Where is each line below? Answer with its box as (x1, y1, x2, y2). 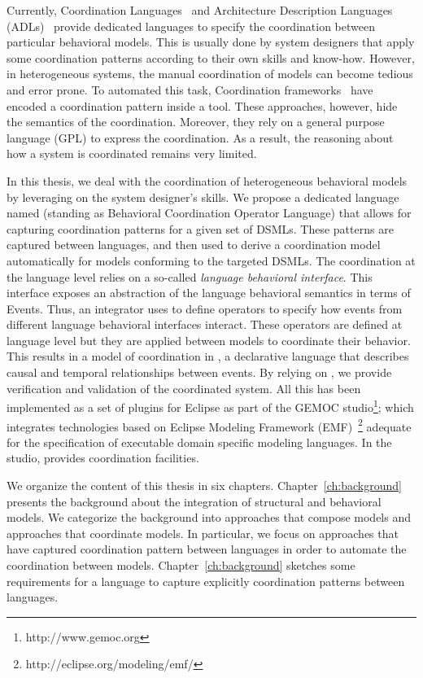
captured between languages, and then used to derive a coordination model (7, 236, 381, 253)
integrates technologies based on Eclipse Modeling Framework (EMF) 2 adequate (7, 415, 412, 435)
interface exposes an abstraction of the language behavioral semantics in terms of (7, 284, 411, 301)
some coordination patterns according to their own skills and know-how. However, (7, 49, 415, 66)
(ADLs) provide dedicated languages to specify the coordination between (7, 17, 375, 34)
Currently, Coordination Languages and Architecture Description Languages (7, 2, 393, 18)
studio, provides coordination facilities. (7, 449, 199, 466)
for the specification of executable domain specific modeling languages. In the (7, 433, 392, 450)
